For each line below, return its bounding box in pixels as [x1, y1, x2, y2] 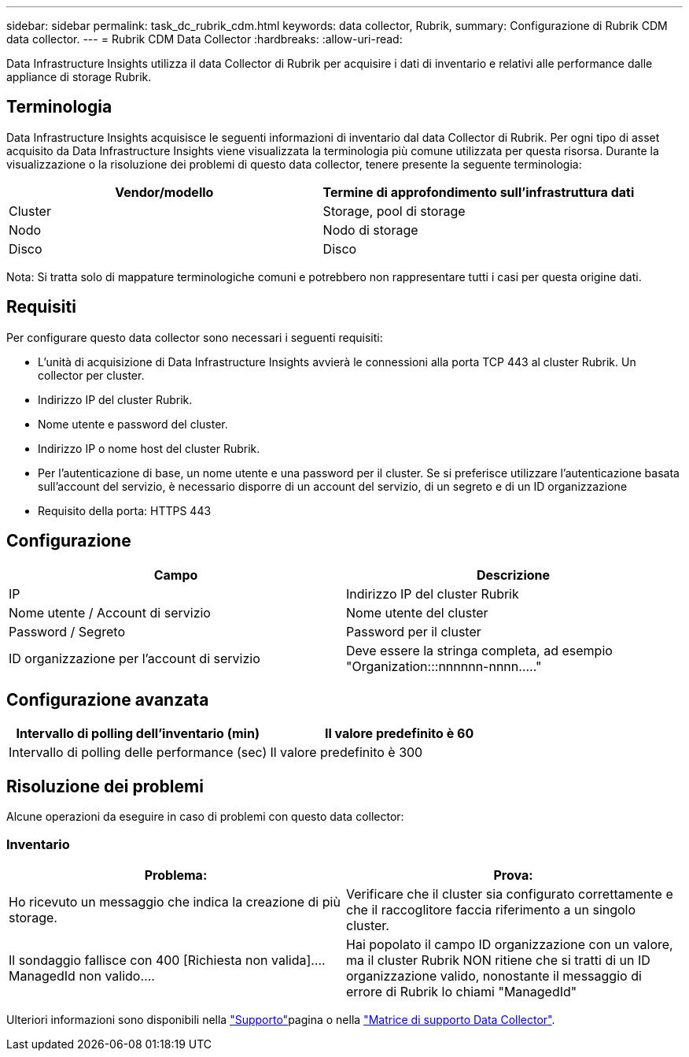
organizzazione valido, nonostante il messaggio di [346, 967, 642, 984]
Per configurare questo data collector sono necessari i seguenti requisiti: [6, 330, 383, 344]
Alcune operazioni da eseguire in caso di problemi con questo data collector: [6, 810, 404, 824]
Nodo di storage [322, 221, 418, 238]
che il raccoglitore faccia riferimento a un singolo [346, 901, 636, 918]
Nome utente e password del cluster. [38, 417, 228, 431]
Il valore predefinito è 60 [324, 725, 474, 742]
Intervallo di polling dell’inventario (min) [16, 725, 260, 742]
